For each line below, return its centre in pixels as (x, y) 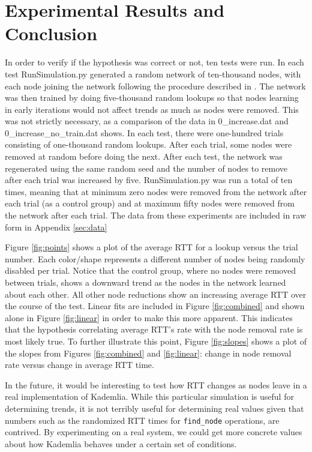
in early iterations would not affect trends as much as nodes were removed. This (152, 109)
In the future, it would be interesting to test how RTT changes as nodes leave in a (156, 384)
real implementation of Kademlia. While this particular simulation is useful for (149, 396)
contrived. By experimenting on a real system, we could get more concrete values (154, 432)
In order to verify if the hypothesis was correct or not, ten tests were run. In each (154, 62)
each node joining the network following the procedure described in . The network (155, 86)
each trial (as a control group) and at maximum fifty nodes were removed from (150, 203)
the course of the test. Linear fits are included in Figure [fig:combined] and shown (155, 306)
